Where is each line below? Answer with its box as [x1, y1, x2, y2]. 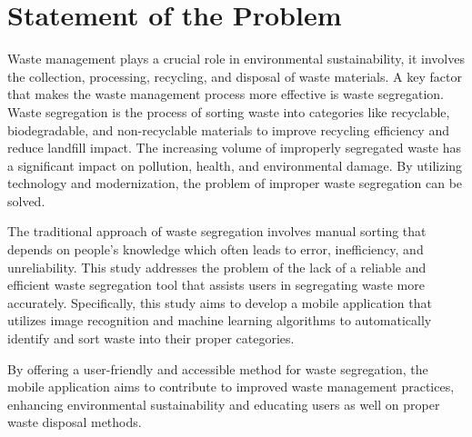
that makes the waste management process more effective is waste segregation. [7, 84, 445, 104]
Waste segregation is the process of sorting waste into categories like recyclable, [7, 102, 450, 121]
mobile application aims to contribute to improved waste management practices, [7, 377, 455, 396]
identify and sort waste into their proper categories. [7, 329, 295, 348]
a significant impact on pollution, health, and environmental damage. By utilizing [7, 155, 463, 174]
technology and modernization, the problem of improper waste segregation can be [7, 174, 463, 193]
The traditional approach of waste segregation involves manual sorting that [7, 222, 427, 241]
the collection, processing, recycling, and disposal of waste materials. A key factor [7, 66, 462, 85]
